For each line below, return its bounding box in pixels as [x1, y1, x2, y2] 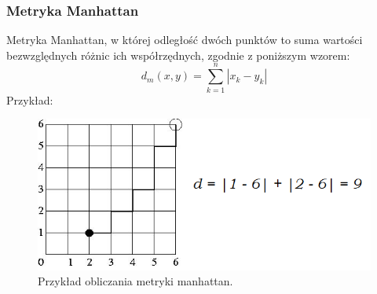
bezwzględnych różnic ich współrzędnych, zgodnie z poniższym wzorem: [6, 46, 350, 63]
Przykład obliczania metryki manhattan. [38, 273, 233, 289]
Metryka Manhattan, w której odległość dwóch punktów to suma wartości [6, 31, 363, 48]
